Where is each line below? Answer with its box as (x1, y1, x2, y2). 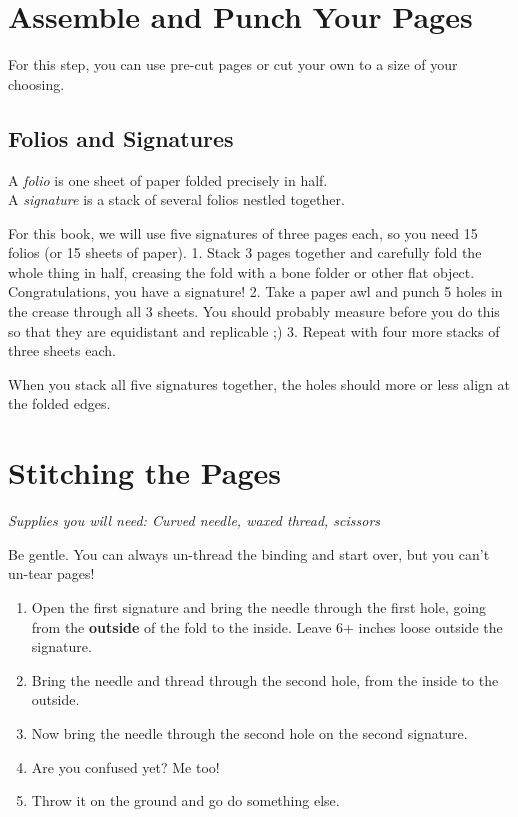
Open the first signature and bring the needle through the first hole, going (31, 596, 487, 617)
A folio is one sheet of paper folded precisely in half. (8, 169, 328, 190)
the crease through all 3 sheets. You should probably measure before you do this (8, 301, 500, 322)
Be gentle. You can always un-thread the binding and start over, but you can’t (8, 543, 490, 564)
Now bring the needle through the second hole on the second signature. (31, 722, 468, 743)
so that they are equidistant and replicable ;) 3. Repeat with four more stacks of (8, 320, 500, 341)
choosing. (8, 73, 65, 94)
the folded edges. (8, 393, 111, 414)
